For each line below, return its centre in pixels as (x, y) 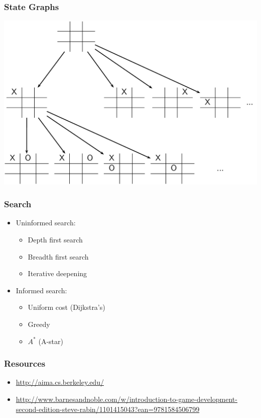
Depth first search (55, 239)
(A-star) (51, 341)
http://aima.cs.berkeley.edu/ (60, 382)
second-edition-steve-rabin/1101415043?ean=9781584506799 (108, 409)
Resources (25, 363)
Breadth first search (58, 256)
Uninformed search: (46, 223)
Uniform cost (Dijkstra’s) (67, 307)
